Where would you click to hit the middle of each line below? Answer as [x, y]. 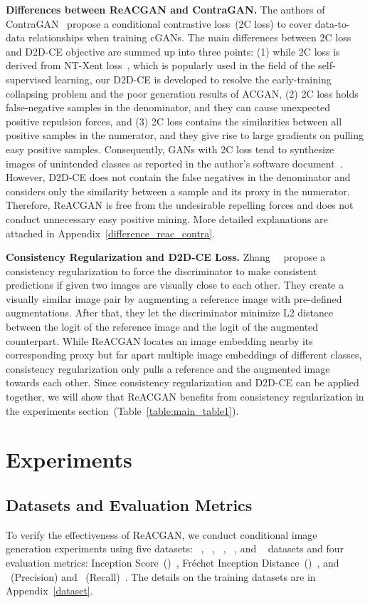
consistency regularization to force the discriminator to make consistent [162, 270]
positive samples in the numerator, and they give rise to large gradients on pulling [185, 135]
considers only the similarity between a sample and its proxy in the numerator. [178, 191]
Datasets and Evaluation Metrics [129, 504]
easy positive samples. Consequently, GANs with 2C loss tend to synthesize [170, 149]
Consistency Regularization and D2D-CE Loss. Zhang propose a [166, 257]
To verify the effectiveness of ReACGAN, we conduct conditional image [162, 534]
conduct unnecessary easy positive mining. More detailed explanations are [167, 218]
